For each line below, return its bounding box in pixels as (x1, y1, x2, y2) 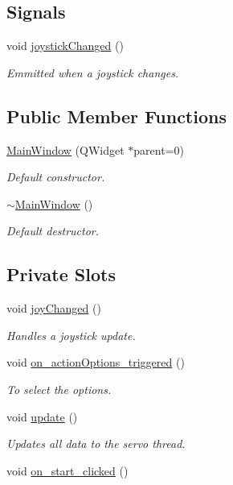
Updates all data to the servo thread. (6, 435, 186, 452)
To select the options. (6, 380, 112, 397)
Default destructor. (6, 222, 100, 239)
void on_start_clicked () (6, 462, 129, 479)
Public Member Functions (6, 103, 227, 128)
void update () (6, 408, 78, 425)
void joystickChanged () (6, 37, 124, 54)
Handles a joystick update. (6, 326, 136, 343)
